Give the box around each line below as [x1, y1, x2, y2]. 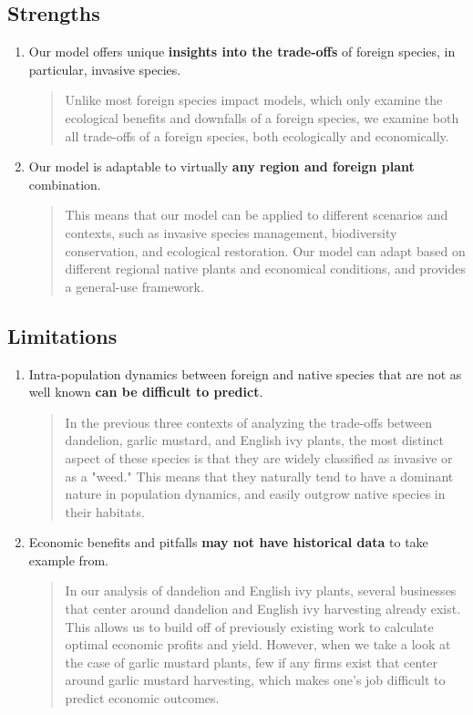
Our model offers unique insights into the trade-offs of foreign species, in [28, 42, 456, 61]
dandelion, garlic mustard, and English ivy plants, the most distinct [65, 430, 444, 450]
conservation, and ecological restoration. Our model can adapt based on [65, 241, 466, 260]
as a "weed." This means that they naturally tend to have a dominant [65, 466, 454, 485]
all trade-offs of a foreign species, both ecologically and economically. [65, 126, 449, 145]
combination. [28, 174, 101, 193]
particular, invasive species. [28, 59, 181, 78]
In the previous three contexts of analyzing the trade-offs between [65, 412, 433, 431]
